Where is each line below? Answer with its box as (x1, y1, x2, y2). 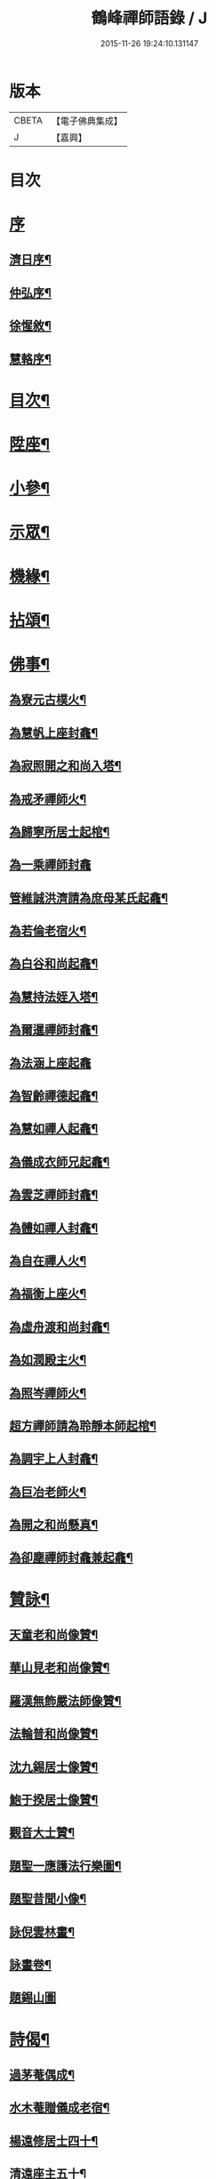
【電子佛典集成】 (51, 115, 123, 127)
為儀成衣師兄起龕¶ (9, 1154, 110, 1169)
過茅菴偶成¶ (9, 2067, 76, 2082)
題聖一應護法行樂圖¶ (9, 1858, 122, 1873)
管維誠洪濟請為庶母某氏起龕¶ (9, 890, 169, 905)
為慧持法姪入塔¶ (9, 989, 99, 1005)
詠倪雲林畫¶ (9, 1924, 76, 1939)
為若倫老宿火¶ (9, 924, 87, 939)
